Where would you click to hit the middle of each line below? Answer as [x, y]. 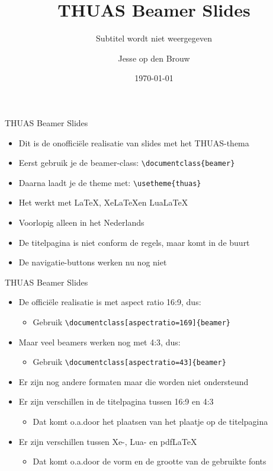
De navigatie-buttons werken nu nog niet [93, 262]
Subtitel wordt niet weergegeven [154, 38]
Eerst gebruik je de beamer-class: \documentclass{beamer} [127, 163]
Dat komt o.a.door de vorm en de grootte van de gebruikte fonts [150, 461]
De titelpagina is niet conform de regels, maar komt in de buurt [134, 242]
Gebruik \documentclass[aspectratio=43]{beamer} [129, 362]
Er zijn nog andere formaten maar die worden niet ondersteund [134, 381]
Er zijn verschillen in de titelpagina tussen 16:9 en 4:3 [116, 401]
